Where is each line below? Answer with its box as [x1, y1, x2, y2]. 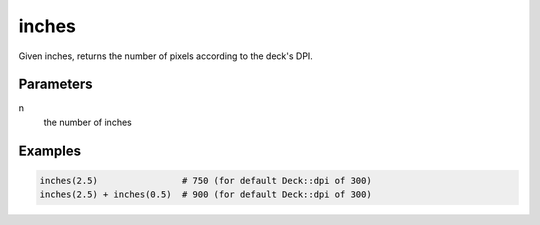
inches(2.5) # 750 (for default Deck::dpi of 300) [39, 175, 372, 186]
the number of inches [43, 116, 132, 128]
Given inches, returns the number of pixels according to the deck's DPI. [18, 50, 314, 62]
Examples [18, 142, 82, 159]
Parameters [18, 76, 93, 93]
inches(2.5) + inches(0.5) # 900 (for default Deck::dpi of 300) [39, 189, 372, 200]
